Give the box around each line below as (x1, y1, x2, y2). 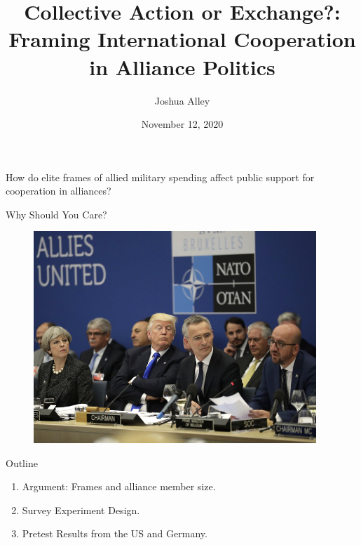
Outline (6, 455, 38, 470)
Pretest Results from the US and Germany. (22, 526, 207, 541)
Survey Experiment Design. (22, 502, 140, 517)
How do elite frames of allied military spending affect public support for (6, 169, 315, 184)
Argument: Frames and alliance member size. (22, 479, 216, 494)
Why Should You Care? (6, 206, 107, 221)
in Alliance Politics (89, 52, 275, 81)
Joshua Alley (154, 93, 210, 107)
